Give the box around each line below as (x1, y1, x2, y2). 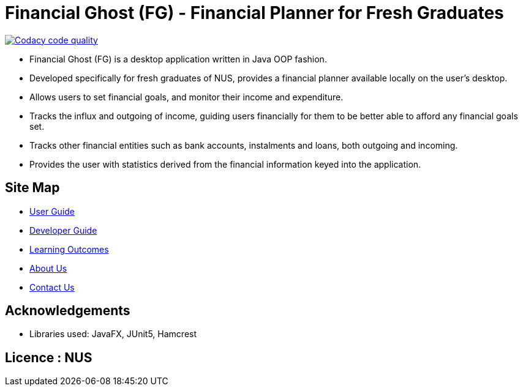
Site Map (5, 180, 60, 196)
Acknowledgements (5, 303, 130, 319)
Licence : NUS (5, 349, 92, 365)
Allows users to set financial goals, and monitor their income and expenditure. (29, 91, 344, 102)
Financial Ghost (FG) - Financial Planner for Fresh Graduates (5, 2, 504, 23)
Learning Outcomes (29, 244, 109, 255)
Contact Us (29, 281, 75, 292)
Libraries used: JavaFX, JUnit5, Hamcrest (29, 329, 197, 340)
